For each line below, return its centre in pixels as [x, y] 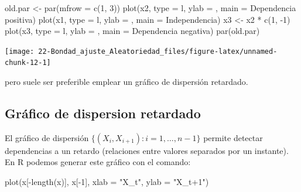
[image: [20, 51]
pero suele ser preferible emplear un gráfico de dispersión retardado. [126, 82]
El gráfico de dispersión [47, 137]
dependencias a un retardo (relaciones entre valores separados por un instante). [147, 150]
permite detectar [233, 137]
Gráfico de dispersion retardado [103, 113]
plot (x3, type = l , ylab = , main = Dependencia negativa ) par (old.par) [132, 31]
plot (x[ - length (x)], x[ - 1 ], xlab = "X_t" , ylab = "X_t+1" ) [107, 182]
